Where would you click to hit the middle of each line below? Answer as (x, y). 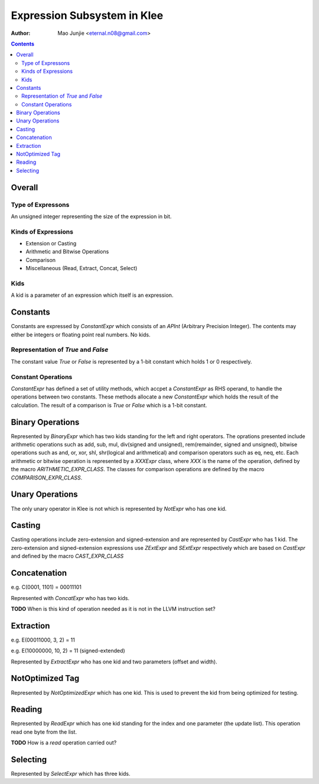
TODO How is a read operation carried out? (64, 743)
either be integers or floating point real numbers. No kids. (81, 335)
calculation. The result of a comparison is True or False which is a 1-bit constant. (109, 405)
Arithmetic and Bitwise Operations (67, 252)
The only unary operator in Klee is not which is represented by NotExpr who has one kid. (119, 508)
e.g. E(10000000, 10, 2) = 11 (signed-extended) (68, 651)
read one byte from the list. (44, 732)
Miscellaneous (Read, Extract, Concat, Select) (82, 268)
